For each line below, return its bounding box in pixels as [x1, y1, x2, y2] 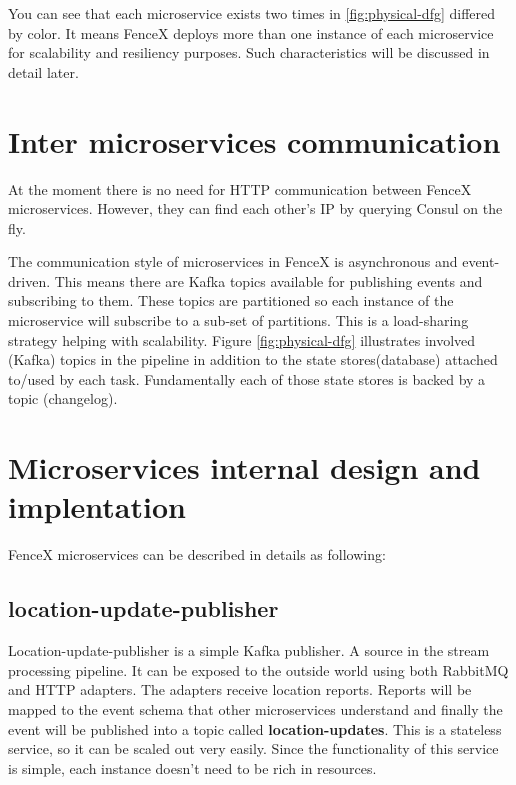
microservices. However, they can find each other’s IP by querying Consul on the [8, 198, 503, 219]
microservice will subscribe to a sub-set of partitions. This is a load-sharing [8, 310, 469, 331]
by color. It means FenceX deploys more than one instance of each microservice [8, 22, 494, 43]
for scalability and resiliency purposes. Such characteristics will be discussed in [8, 42, 490, 63]
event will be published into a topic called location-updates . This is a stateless [8, 718, 502, 739]
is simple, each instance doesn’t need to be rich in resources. [8, 757, 377, 778]
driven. [8, 270, 51, 291]
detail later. [8, 61, 79, 82]
